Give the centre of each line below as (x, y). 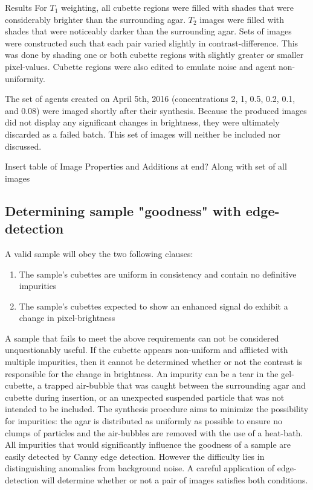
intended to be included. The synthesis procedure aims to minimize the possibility (157, 409)
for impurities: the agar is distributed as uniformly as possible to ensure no (144, 421)
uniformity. (25, 78)
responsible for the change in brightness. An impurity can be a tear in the (142, 373)
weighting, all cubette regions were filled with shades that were (177, 7)
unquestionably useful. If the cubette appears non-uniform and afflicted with (147, 350)
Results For (26, 7)
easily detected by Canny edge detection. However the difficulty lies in (135, 456)
